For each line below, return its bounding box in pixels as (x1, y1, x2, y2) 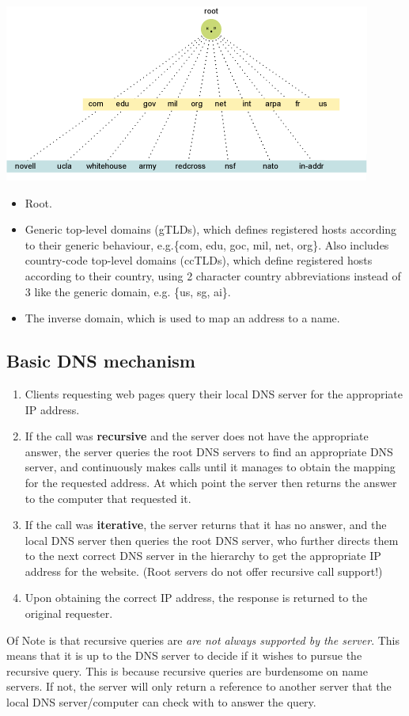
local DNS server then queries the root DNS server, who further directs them (25, 531, 399, 548)
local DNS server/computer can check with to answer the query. (6, 694, 316, 710)
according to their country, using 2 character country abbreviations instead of (25, 267, 401, 284)
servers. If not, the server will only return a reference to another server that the (6, 678, 392, 695)
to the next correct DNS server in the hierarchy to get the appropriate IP (25, 547, 381, 564)
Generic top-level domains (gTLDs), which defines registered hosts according (25, 221, 397, 238)
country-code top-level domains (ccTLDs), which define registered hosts (25, 252, 373, 268)
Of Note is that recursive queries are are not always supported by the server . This (6, 631, 400, 648)
